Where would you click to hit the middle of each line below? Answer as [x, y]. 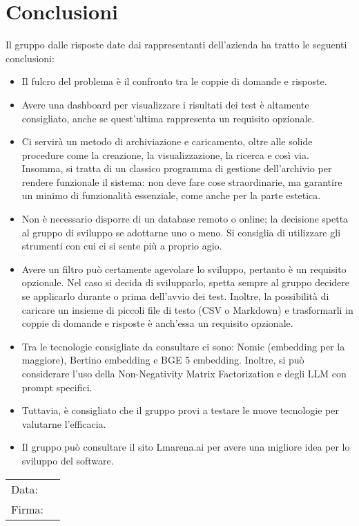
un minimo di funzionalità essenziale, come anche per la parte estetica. [171, 195]
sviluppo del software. [68, 460]
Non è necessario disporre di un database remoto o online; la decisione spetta [185, 219]
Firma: [27, 509]
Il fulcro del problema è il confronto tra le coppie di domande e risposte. [174, 81]
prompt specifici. [57, 387]
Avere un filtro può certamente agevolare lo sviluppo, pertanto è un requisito [184, 269]
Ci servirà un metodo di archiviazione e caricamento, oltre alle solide [167, 141]
